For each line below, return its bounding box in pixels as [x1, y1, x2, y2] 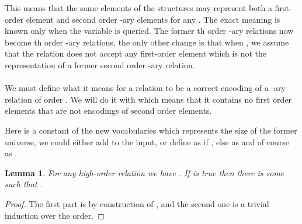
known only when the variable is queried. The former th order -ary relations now [5, 24, 294, 37]
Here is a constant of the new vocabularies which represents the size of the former [5, 124, 297, 136]
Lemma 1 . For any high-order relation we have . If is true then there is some [5, 166, 284, 178]
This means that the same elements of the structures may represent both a [5, 2, 272, 13]
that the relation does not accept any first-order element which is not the [5, 47, 266, 60]
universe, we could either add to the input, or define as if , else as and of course [5, 135, 290, 148]
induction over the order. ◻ [5, 209, 105, 221]
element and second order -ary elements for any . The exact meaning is [26, 13, 280, 25]
